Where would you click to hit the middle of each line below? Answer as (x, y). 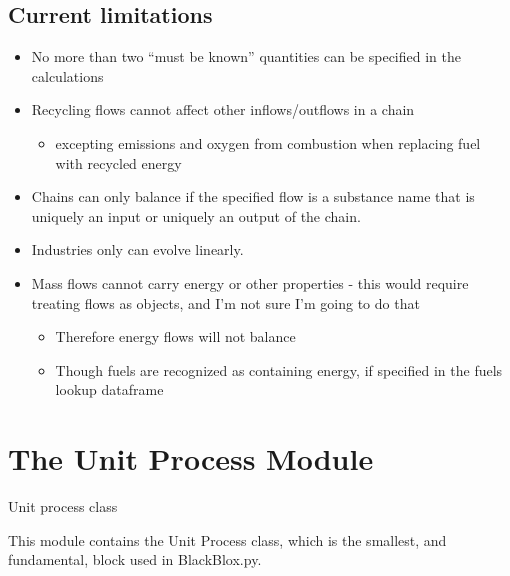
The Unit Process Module (191, 458)
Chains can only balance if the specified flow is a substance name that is (253, 196)
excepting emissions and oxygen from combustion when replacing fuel (268, 142)
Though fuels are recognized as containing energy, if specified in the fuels (279, 369)
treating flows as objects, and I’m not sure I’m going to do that (225, 302)
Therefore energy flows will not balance (175, 336)
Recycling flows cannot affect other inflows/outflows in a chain (223, 109)
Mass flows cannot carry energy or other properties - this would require (250, 282)
